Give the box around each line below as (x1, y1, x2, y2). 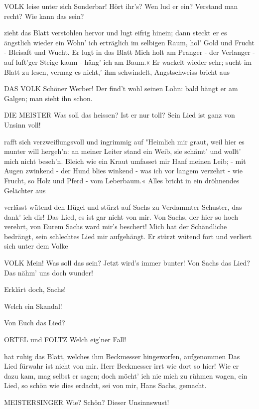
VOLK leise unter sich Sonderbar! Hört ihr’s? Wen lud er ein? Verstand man (4, 1, 238, 11)
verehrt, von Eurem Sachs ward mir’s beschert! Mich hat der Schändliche (4, 221, 227, 232)
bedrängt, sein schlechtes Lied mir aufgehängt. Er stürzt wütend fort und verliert (4, 231, 252, 241)
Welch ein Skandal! (4, 300, 62, 311)
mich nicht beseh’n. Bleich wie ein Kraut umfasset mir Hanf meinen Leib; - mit (4, 155, 246, 166)
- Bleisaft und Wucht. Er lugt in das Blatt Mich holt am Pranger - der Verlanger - (4, 47, 256, 57)
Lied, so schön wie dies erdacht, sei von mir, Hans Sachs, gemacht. (4, 380, 207, 391)
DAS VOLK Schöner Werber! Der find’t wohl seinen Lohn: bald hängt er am (4, 83, 238, 94)
